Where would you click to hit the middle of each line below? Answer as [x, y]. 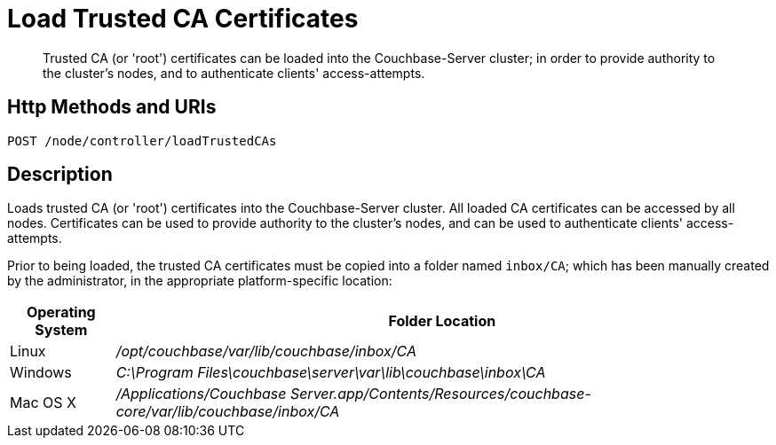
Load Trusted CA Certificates [183, 19]
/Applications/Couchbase [201, 394]
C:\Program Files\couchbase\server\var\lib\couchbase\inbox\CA [331, 373]
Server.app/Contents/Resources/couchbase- [440, 394]
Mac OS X [43, 403]
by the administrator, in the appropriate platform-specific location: [200, 281]
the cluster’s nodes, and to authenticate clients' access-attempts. [234, 73]
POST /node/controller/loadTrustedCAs [142, 141]
